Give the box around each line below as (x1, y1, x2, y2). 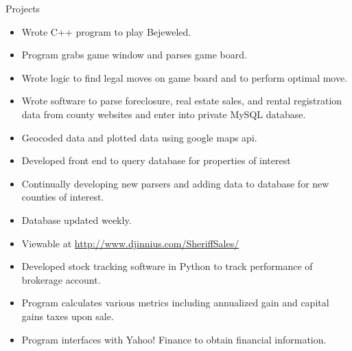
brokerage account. (21, 272, 101, 286)
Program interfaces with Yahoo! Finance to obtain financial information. (21, 332, 327, 346)
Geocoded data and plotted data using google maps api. (21, 130, 257, 144)
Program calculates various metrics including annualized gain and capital (21, 295, 329, 310)
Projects (5, 1, 40, 15)
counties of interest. (21, 190, 104, 204)
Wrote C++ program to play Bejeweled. (21, 24, 191, 38)
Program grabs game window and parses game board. (21, 47, 247, 62)
